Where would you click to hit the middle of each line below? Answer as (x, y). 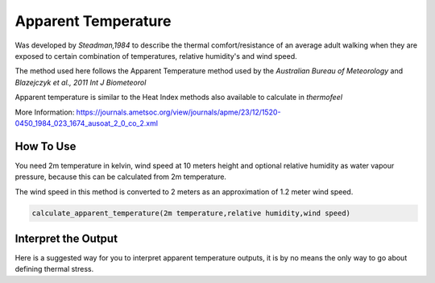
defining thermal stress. (54, 269)
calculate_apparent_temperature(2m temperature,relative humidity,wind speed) (191, 213)
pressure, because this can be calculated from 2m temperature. (121, 177)
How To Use (46, 146)
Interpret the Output (66, 238)
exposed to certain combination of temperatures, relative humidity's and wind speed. (156, 56)
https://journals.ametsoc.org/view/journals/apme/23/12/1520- (178, 112)
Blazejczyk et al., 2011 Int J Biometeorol (81, 82)
